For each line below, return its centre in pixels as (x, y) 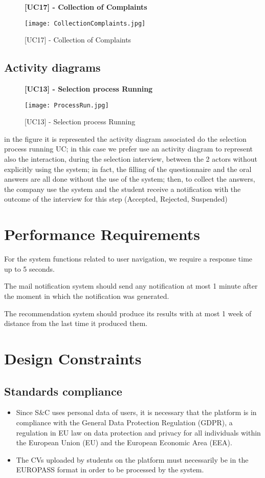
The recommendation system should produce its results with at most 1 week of (128, 313)
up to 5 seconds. (29, 268)
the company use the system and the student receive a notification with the (123, 189)
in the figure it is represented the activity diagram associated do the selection (125, 138)
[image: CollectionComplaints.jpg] (85, 23)
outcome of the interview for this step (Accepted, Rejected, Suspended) (116, 199)
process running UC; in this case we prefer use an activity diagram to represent (129, 149)
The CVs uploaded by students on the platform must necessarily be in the (132, 459)
